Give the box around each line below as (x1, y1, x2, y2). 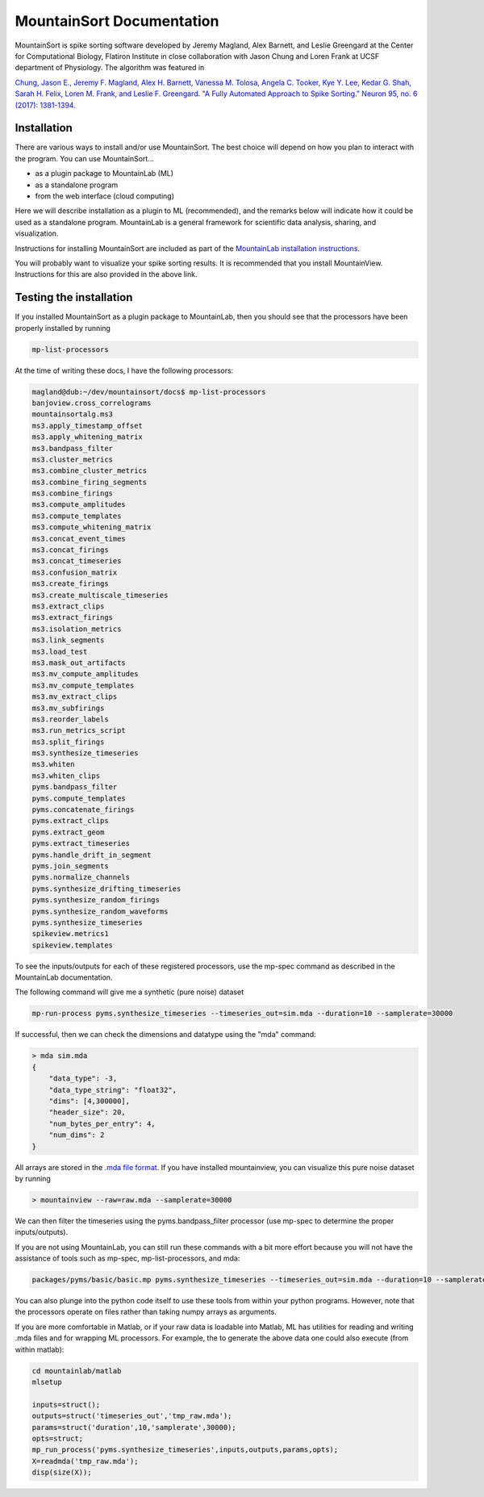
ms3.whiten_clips (31, 771, 101, 780)
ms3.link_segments (31, 636, 105, 645)
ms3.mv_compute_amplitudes (31, 670, 139, 679)
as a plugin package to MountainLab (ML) (35, 169, 173, 178)
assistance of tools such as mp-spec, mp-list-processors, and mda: (15, 1253, 240, 1263)
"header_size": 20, (48, 1108, 127, 1117)
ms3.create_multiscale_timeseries (31, 590, 169, 600)
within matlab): (15, 1344, 65, 1354)
